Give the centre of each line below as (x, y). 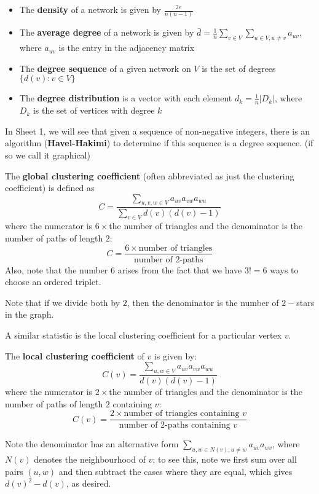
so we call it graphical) (48, 155)
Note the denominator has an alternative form (92, 444)
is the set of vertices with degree (94, 110)
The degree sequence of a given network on (105, 68)
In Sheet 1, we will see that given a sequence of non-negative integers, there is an (158, 131)
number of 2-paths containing (175, 425)
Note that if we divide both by (63, 302)
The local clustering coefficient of (75, 355)
